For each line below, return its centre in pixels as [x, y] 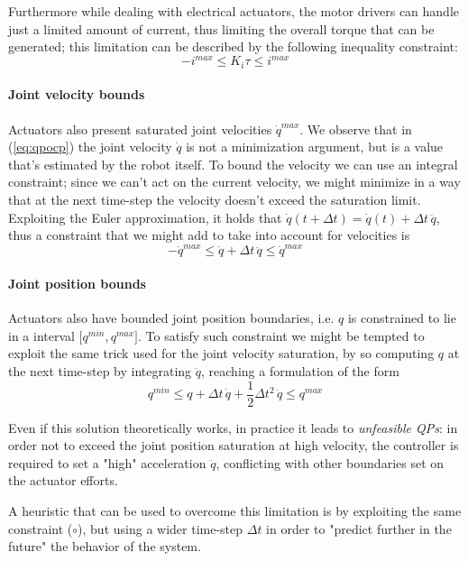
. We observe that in [356, 129]
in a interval [41, 335]
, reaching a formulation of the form [300, 370]
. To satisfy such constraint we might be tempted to [281, 335]
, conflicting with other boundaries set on [330, 462]
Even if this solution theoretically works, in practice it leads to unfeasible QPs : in [233, 427]
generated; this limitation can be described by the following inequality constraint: [233, 46]
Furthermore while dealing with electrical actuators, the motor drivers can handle [234, 11]
